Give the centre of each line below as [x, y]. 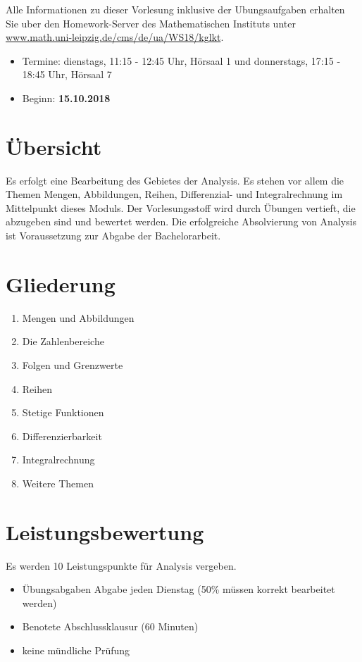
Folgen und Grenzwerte [73, 364]
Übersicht [54, 146]
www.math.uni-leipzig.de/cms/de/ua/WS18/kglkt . [115, 37]
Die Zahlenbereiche [63, 341]
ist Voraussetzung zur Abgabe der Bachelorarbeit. [113, 236]
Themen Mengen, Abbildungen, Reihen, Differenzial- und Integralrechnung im [174, 194]
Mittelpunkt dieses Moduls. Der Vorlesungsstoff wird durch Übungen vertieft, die [181, 207]
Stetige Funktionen [63, 412]
